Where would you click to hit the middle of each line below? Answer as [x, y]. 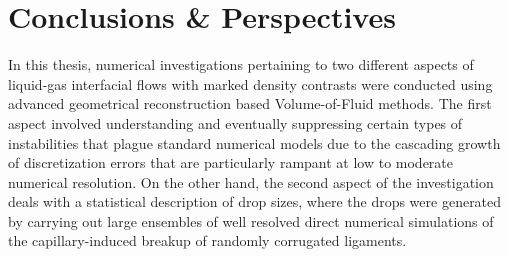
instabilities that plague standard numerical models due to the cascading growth [254, 142]
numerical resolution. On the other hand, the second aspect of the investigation [251, 181]
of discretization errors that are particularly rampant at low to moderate [231, 162]
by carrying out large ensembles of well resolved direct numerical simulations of [251, 220]
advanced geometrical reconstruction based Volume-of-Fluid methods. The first [250, 103]
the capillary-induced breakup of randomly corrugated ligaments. [207, 240]
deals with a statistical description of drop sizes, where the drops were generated [255, 201]
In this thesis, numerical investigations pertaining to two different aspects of [241, 64]
